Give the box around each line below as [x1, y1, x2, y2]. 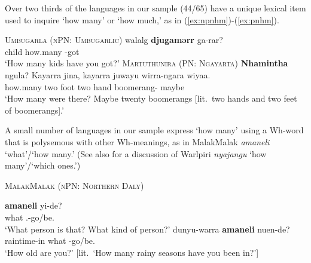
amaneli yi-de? [5, 199, 62, 212]
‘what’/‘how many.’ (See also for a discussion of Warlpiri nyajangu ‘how [5, 147, 267, 160]
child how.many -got [5, 45, 80, 57]
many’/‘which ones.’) [5, 159, 81, 172]
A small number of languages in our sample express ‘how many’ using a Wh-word [5, 124, 304, 136]
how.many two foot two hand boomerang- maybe [5, 80, 185, 93]
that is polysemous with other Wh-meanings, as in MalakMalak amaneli [5, 135, 270, 148]
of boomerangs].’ [5, 103, 64, 116]
